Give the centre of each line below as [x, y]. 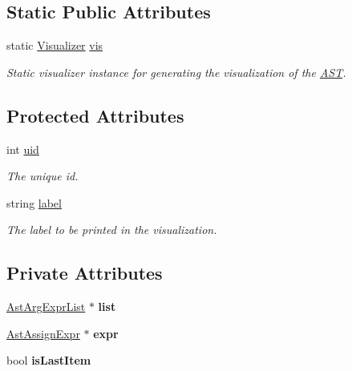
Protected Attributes [95, 115]
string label [34, 202]
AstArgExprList [46, 306]
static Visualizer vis [55, 45]
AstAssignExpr [43, 333]
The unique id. [42, 176]
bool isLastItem [49, 360]
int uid [23, 149]
